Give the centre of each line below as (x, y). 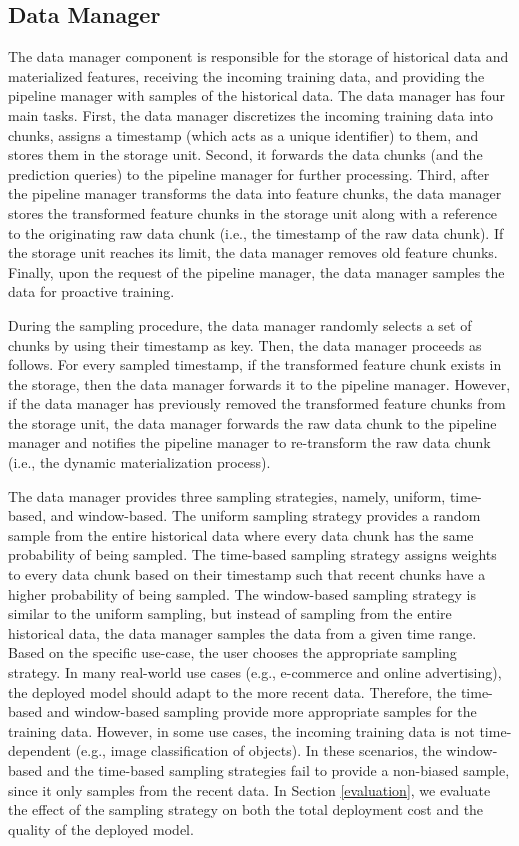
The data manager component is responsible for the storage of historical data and (258, 56)
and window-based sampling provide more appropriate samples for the (261, 711)
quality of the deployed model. (101, 828)
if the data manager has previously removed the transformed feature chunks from (257, 403)
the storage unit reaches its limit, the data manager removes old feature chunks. (253, 252)
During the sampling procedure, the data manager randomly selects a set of (240, 324)
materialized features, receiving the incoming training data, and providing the (246, 75)
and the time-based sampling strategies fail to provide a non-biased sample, (278, 769)
